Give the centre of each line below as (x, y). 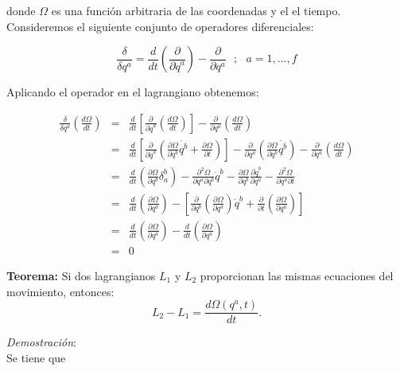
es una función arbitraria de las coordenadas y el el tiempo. (196, 10)
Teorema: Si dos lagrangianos (81, 275)
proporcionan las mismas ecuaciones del (297, 275)
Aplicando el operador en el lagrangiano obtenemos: (133, 92)
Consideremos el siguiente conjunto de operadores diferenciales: (160, 26)
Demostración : (42, 342)
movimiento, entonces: (60, 291)
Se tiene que (36, 357)
